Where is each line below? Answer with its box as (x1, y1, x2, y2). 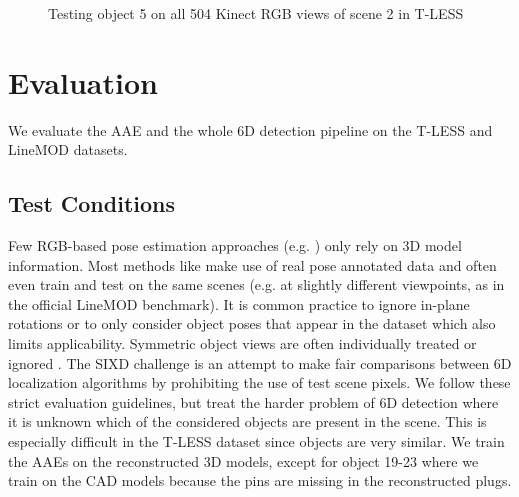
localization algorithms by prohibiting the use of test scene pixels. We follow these (8, 372, 511, 393)
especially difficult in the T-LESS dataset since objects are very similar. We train (8, 431, 505, 452)
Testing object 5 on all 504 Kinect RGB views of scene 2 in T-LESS (48, 3, 464, 23)
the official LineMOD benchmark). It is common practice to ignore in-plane (8, 293, 470, 314)
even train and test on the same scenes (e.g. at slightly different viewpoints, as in (8, 274, 505, 295)
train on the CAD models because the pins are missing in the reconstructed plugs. (8, 470, 512, 491)
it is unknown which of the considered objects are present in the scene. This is (8, 411, 487, 432)
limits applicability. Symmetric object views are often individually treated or (8, 333, 477, 354)
